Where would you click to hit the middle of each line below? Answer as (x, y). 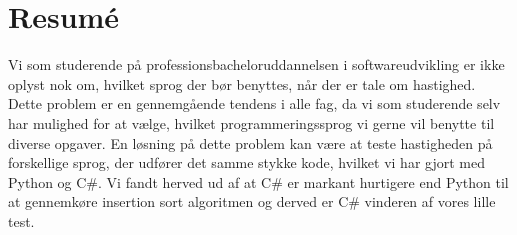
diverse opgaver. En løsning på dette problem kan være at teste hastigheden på (250, 142)
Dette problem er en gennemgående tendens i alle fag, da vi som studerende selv (254, 103)
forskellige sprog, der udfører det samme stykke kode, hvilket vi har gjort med (246, 162)
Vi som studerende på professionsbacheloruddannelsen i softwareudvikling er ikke (256, 64)
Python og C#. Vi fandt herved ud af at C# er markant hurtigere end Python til (258, 181)
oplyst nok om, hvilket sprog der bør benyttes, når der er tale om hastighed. (242, 83)
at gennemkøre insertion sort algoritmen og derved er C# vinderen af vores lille (252, 201)
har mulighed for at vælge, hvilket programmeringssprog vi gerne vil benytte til (251, 122)
